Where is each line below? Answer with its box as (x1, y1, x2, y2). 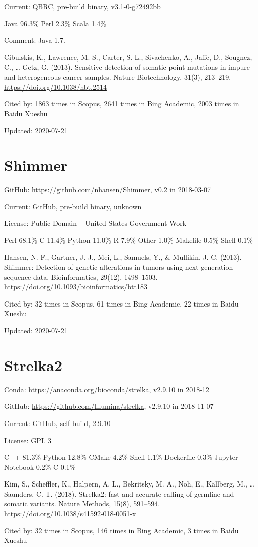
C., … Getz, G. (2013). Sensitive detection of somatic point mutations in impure (4, 62, 250, 72)
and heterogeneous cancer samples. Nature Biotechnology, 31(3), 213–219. (4, 71, 231, 82)
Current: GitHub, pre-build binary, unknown (4, 201, 142, 211)
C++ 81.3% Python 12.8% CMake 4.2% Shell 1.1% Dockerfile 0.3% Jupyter (4, 452, 238, 462)
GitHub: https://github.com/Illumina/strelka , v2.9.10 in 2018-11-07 (4, 401, 214, 411)
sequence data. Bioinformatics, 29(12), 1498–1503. (4, 271, 158, 282)
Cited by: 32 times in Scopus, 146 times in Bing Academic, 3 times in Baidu (4, 525, 239, 535)
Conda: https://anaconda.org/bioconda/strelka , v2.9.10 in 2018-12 (4, 384, 209, 394)
